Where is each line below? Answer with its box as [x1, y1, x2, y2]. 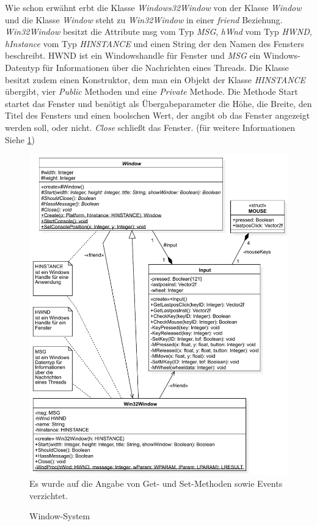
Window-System [29, 509, 90, 522]
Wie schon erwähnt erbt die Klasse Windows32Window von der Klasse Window [5, 1, 302, 13]
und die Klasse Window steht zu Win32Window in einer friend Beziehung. [5, 13, 283, 26]
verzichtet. [29, 489, 68, 502]
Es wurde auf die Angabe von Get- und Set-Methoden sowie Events [29, 477, 283, 490]
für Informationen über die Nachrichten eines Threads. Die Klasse [42, 61, 289, 73]
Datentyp [5, 61, 40, 73]
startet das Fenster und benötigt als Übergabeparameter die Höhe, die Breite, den [5, 97, 312, 109]
